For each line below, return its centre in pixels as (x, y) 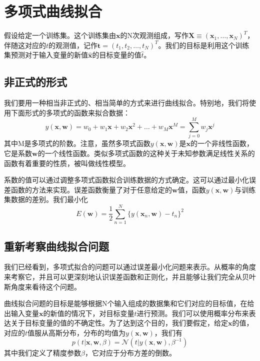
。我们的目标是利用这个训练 (204, 45)
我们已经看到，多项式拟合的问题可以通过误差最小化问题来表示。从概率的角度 (130, 267)
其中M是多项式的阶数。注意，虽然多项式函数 (77, 143)
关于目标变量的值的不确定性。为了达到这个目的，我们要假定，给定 (119, 323)
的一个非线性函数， (222, 143)
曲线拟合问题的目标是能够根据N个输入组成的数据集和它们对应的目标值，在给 (129, 303)
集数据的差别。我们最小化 (46, 199)
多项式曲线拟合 (53, 11)
